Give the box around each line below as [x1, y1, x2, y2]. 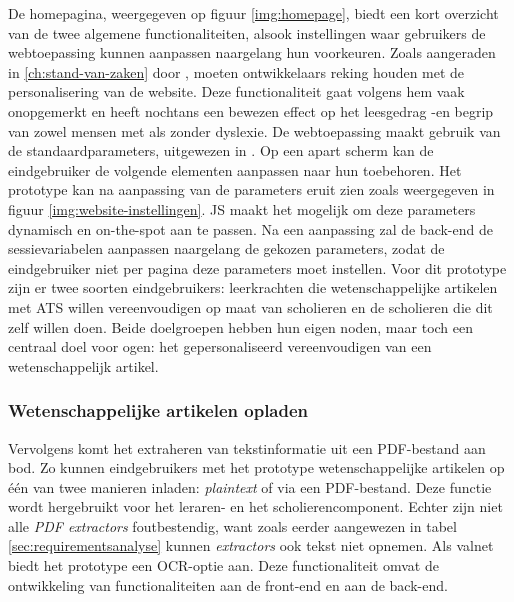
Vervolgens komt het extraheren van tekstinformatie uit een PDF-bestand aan [8, 437, 486, 458]
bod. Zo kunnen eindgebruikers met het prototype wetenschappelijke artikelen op [8, 457, 505, 478]
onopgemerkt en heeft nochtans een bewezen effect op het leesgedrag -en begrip [8, 100, 494, 121]
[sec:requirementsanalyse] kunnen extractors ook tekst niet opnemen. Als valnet [8, 535, 494, 556]
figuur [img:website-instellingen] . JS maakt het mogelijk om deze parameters [8, 198, 476, 219]
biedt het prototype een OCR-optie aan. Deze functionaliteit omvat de [8, 555, 439, 576]
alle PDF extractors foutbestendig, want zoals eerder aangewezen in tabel [8, 515, 457, 536]
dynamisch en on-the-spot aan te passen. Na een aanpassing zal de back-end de [8, 218, 493, 239]
